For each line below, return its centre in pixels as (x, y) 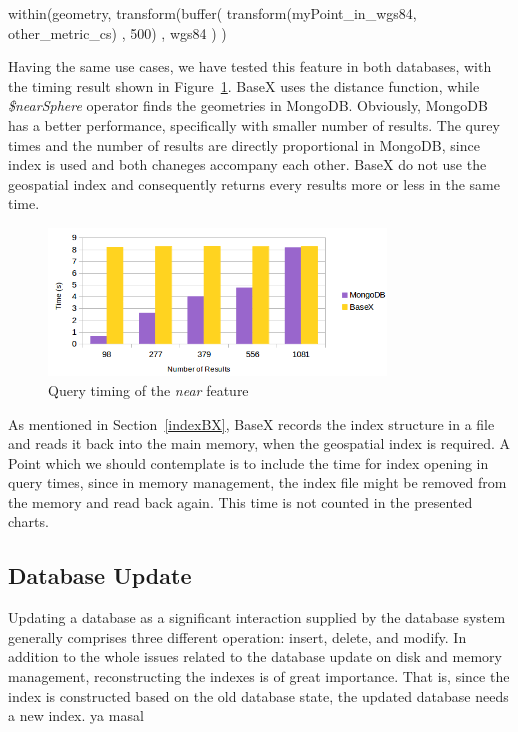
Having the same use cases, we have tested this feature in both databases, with (250, 66)
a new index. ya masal (76, 715)
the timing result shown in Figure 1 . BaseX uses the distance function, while (244, 85)
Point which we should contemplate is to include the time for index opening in (248, 462)
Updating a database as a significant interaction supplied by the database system (257, 617)
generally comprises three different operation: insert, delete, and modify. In (237, 636)
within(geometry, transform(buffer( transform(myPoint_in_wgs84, (212, 13)
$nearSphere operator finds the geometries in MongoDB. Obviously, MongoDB (248, 105)
